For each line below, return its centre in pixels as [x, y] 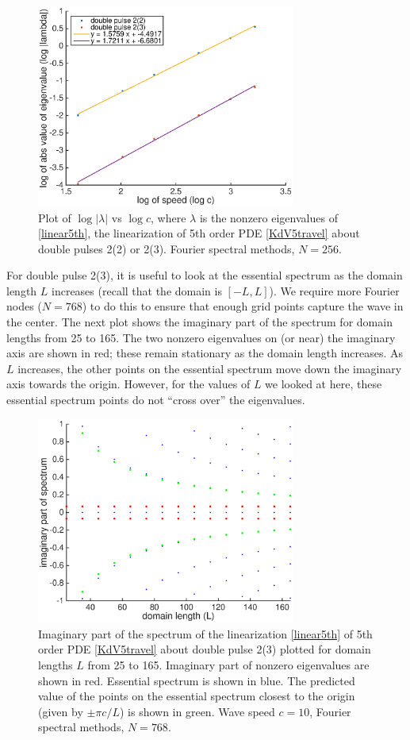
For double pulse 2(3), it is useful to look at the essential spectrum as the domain [205, 275]
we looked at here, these [324, 384]
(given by [61, 711]
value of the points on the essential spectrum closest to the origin [197, 696]
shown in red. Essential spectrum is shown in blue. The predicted [197, 680]
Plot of [55, 217]
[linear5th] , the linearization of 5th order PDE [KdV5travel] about [199, 233]
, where [169, 217]
